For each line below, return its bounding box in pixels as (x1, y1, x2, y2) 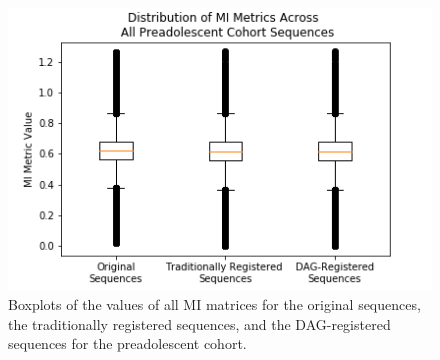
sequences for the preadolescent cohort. (8, 333, 247, 354)
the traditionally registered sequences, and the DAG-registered (8, 313, 391, 334)
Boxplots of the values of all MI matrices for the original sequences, (8, 294, 421, 315)
